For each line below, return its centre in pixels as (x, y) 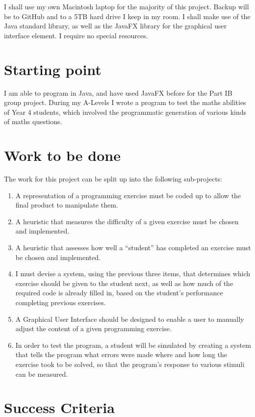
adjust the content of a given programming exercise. (93, 328)
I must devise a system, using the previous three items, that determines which (133, 274)
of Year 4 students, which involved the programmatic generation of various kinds (125, 112)
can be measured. (42, 374)
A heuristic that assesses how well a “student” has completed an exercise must (133, 247)
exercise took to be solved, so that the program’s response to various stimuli (130, 364)
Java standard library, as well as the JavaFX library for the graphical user (115, 26)
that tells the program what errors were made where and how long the (121, 354)
